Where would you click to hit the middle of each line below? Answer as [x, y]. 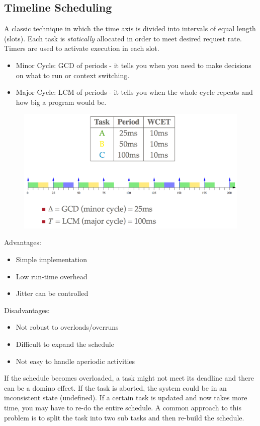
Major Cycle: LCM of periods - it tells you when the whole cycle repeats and [134, 92]
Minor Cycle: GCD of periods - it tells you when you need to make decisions [134, 65]
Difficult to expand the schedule [65, 344]
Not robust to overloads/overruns [67, 327]
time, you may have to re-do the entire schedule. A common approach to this [123, 407]
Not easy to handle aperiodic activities [75, 361]
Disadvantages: [27, 310]
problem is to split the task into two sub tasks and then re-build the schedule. [124, 417]
